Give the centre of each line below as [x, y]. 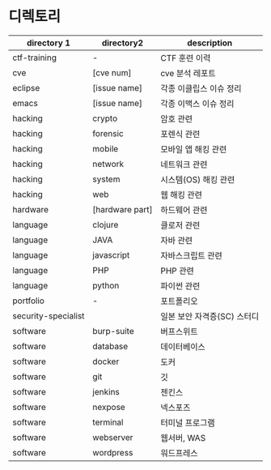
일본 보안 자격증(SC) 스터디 [210, 316]
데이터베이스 [183, 347]
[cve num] [112, 72]
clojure [106, 224]
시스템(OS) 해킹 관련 [198, 179]
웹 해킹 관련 [181, 194]
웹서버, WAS [183, 438]
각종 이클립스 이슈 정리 [201, 88]
